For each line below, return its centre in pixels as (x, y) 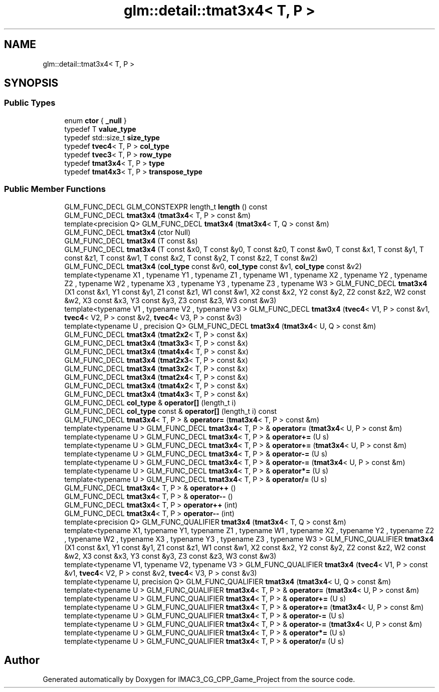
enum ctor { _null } (95, 120)
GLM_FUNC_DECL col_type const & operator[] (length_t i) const (171, 411)
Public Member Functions (55, 189)
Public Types (30, 103)
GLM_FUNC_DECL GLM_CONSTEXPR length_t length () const (166, 206)
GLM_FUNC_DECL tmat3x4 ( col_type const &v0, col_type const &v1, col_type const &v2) (213, 266)
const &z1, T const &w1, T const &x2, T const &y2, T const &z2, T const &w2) (191, 258)
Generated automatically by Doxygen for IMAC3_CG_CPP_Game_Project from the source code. (199, 679)
